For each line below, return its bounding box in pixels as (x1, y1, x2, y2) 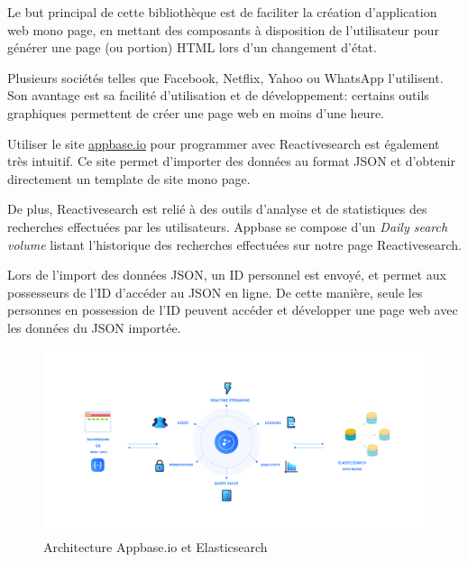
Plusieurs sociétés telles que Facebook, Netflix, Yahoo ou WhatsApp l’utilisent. (7, 68, 444, 87)
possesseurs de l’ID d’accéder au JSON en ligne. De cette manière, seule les (7, 282, 423, 301)
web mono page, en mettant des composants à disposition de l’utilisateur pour (7, 20, 439, 39)
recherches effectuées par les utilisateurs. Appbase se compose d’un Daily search (7, 217, 448, 235)
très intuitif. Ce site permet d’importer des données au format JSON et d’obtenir (7, 152, 455, 170)
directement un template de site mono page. (7, 169, 251, 188)
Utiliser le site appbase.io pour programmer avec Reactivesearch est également (7, 134, 440, 152)
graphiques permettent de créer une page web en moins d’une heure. (7, 103, 384, 122)
